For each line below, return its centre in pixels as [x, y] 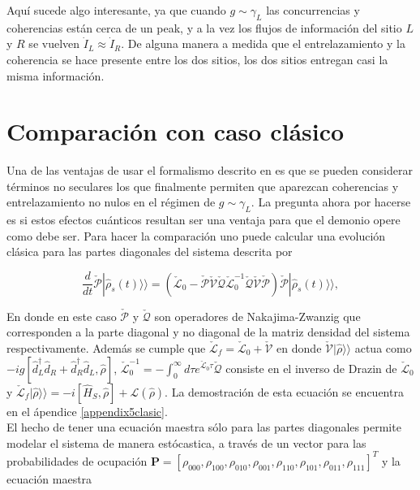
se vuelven [54, 43]
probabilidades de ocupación [77, 460]
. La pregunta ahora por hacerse [331, 202]
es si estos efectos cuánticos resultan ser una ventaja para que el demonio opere [204, 220]
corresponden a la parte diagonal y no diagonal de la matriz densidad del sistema [208, 332]
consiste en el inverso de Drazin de [311, 368]
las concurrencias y [313, 10]
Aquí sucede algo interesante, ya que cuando [116, 10]
